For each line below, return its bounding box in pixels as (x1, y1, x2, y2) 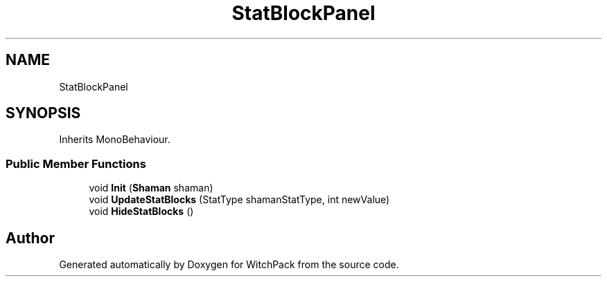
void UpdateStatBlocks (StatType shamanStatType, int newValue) (89, 194, 390, 206)
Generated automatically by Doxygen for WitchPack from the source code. (59, 258, 399, 271)
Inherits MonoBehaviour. (59, 133, 170, 146)
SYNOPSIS (6, 104, 81, 122)
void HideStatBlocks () (89, 205, 194, 218)
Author (6, 229, 55, 247)
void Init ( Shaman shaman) (89, 182, 213, 194)
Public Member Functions (6, 156, 146, 171)
